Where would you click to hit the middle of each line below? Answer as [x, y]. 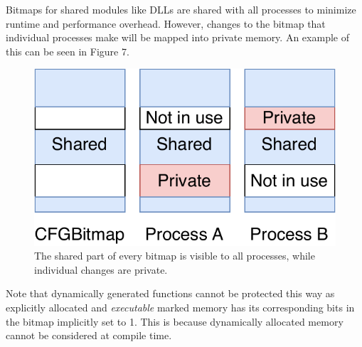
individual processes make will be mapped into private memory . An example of [177, 37]
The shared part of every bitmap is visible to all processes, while [175, 256]
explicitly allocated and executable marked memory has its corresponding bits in [180, 307]
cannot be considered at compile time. [89, 335]
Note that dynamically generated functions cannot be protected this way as [170, 293]
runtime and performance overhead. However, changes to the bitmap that [166, 23]
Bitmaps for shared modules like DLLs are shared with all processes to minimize [181, 9]
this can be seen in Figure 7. [68, 51]
